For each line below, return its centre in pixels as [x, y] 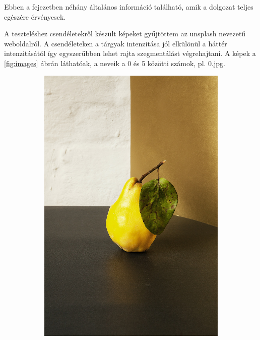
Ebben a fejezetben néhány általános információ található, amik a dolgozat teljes [129, 7]
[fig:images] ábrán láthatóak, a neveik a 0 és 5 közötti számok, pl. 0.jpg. [115, 63]
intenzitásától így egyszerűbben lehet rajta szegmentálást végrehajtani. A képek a [130, 53]
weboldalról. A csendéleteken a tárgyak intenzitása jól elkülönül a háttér [116, 43]
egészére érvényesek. [35, 16]
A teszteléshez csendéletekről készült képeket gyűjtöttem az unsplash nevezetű [125, 34]
